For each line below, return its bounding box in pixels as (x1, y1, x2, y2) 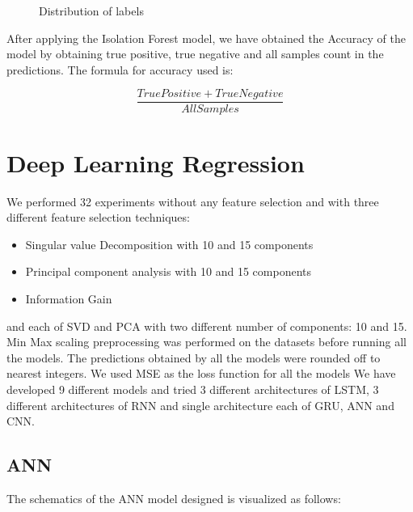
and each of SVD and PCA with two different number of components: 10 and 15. (6, 317, 407, 334)
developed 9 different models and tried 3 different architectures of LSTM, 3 (6, 380, 379, 397)
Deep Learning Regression (6, 146, 305, 179)
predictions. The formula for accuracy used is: (6, 61, 234, 78)
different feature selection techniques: (6, 209, 190, 226)
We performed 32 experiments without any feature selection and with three (6, 193, 379, 209)
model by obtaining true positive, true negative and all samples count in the (6, 45, 384, 62)
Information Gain (25, 290, 112, 307)
